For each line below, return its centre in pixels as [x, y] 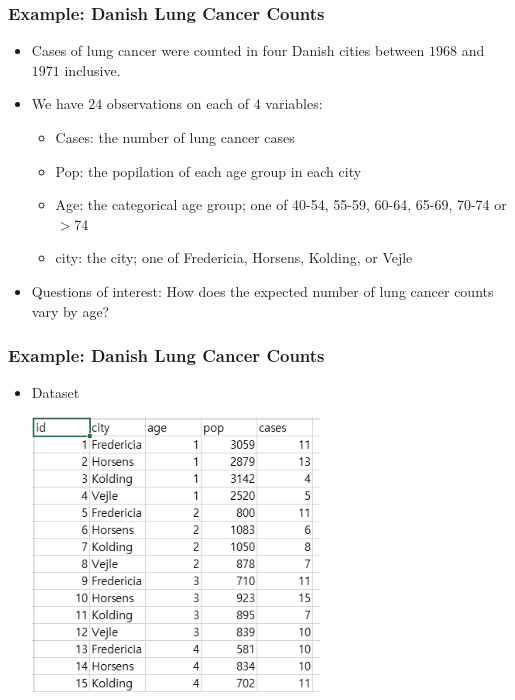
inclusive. [92, 69]
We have [57, 103]
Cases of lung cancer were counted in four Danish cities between [228, 50]
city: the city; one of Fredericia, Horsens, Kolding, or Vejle [234, 257]
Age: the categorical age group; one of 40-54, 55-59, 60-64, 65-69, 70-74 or [281, 204]
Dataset [55, 392]
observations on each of [177, 103]
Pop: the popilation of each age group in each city [208, 170]
